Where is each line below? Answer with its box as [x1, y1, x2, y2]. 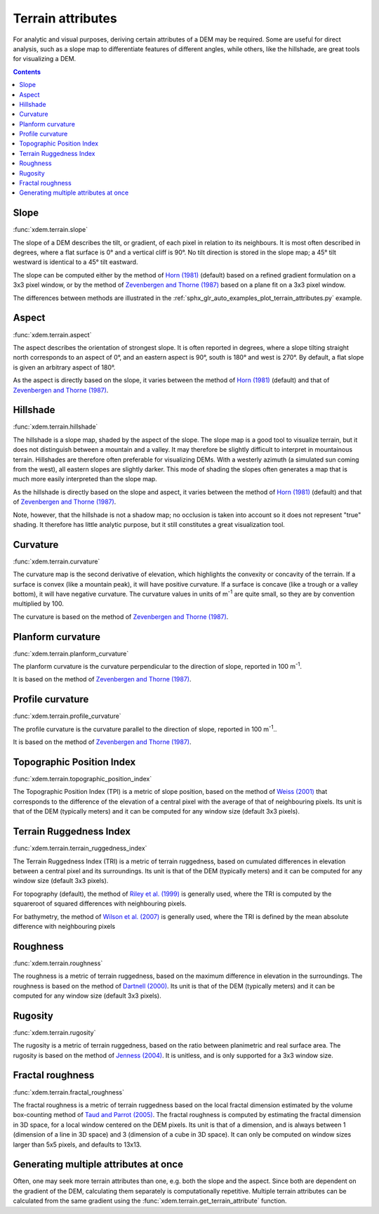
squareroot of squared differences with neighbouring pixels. [13, 899, 187, 908]
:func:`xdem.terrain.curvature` [13, 557, 100, 566]
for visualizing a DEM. [13, 55, 77, 63]
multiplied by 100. [13, 599, 65, 608]
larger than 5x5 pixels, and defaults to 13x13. [13, 1140, 142, 1149]
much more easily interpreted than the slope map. [13, 475, 157, 483]
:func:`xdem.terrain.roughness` [13, 959, 103, 967]
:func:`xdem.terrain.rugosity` [13, 1028, 96, 1036]
